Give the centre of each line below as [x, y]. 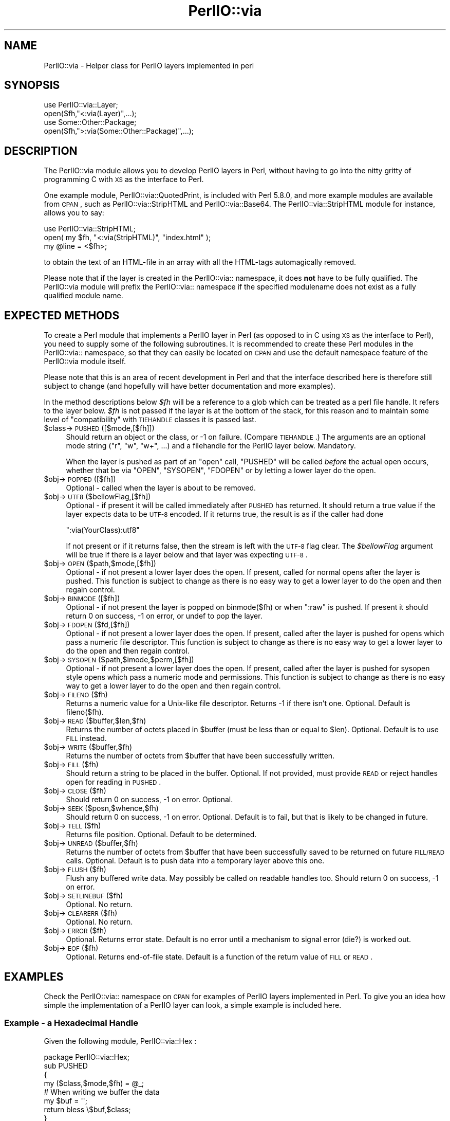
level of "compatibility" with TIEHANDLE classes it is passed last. [150, 420]
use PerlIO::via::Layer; [81, 105]
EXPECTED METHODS [62, 315]
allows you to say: [74, 213]
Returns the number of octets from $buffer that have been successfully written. [200, 756]
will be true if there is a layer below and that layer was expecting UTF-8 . [187, 555]
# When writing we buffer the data [102, 1092]
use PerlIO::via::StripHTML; [90, 229]
